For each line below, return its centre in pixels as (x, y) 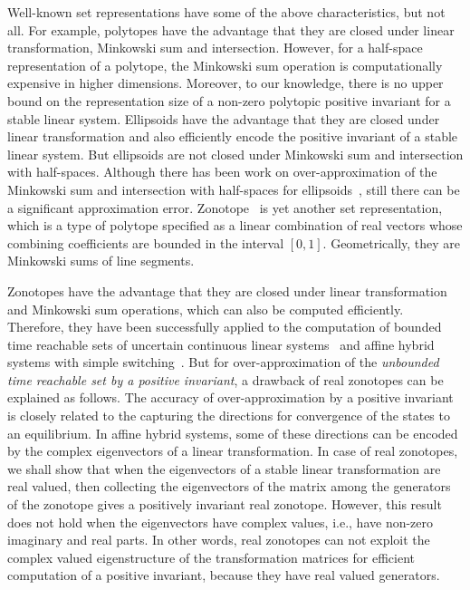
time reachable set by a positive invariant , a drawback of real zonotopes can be (225, 379)
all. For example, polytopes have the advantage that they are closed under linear (231, 29)
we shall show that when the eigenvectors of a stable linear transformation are (224, 468)
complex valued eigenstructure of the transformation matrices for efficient (211, 557)
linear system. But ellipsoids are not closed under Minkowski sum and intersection (235, 154)
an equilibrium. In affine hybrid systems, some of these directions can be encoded (233, 433)
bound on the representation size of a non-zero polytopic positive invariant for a (229, 100)
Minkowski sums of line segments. (101, 261)
